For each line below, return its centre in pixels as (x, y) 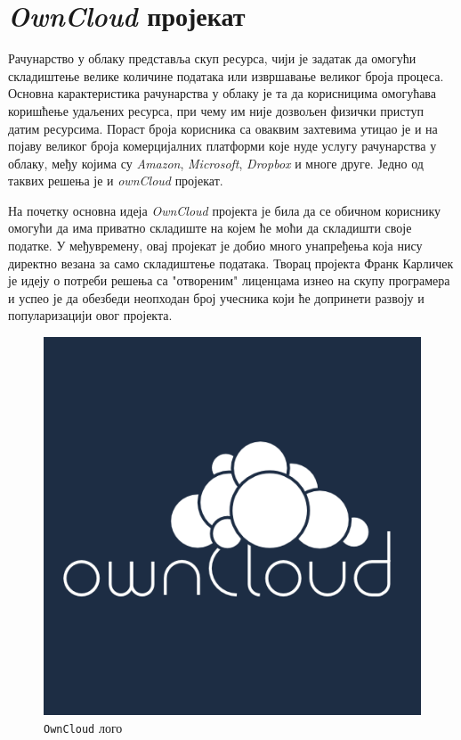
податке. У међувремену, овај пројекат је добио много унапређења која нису (215, 246)
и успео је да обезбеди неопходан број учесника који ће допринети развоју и (216, 297)
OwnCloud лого (83, 727)
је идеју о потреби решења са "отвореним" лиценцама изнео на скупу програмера (229, 280)
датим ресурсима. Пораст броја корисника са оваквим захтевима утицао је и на (223, 128)
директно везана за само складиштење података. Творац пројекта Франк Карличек (231, 263)
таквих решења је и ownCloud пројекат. (116, 181)
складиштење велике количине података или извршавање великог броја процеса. (226, 75)
